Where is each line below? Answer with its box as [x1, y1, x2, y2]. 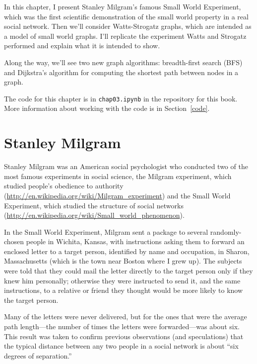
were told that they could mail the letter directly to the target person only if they [4, 266, 253, 276]
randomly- [210, 226, 242, 237]
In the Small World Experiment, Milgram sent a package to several [4, 226, 208, 237]
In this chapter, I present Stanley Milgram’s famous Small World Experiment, [4, 1, 241, 11]
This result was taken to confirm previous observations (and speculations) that [4, 331, 244, 341]
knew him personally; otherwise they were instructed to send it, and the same [4, 275, 241, 285]
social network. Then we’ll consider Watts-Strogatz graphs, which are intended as [4, 21, 252, 31]
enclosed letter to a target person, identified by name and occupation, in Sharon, [4, 246, 250, 256]
